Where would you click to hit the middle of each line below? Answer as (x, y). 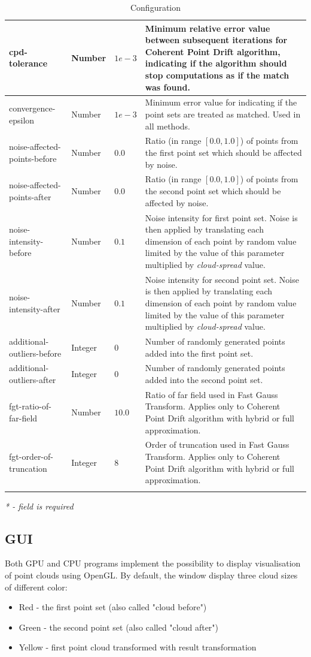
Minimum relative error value (208, 28)
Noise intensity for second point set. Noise (222, 279)
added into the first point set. (199, 353)
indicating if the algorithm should (216, 63)
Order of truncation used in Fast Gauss (217, 444)
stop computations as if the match (217, 75)
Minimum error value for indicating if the (221, 102)
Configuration (155, 7)
